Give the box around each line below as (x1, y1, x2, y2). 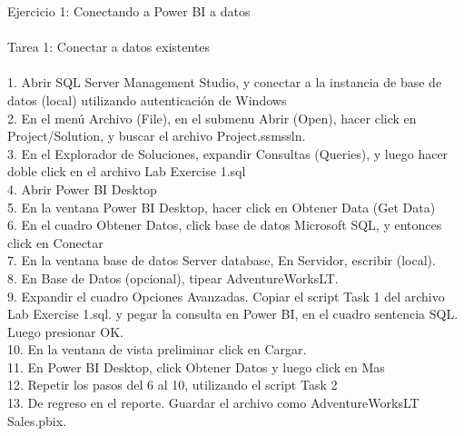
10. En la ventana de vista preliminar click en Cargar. (7, 340, 307, 359)
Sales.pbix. (7, 411, 67, 430)
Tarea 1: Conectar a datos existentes (7, 37, 211, 56)
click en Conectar (7, 233, 104, 252)
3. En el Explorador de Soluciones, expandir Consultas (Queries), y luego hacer (7, 144, 449, 163)
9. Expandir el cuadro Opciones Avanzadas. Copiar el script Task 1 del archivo (7, 286, 445, 305)
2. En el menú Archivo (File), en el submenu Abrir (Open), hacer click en (7, 108, 417, 127)
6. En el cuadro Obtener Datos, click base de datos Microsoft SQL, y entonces (7, 215, 442, 234)
